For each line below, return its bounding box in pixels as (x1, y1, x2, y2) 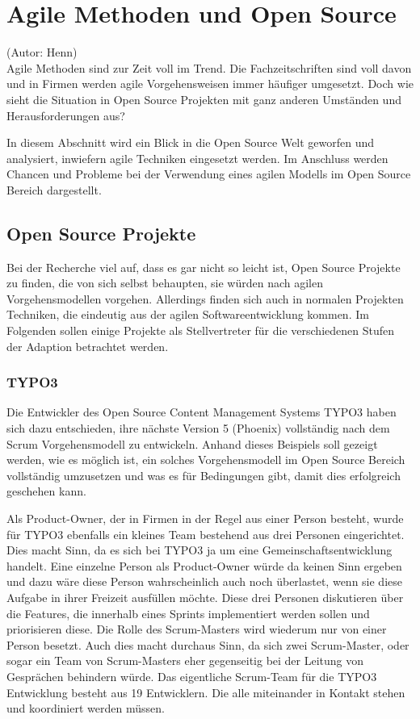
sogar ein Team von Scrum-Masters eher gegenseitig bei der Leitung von (6, 652, 364, 669)
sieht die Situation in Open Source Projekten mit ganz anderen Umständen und (6, 90, 401, 107)
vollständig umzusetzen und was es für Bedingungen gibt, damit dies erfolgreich (6, 466, 401, 483)
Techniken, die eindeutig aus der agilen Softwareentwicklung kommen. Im (6, 306, 369, 323)
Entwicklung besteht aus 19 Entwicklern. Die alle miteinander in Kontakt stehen (6, 683, 405, 700)
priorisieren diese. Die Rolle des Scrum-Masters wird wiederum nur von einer (6, 621, 387, 637)
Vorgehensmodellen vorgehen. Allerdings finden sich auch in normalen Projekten (6, 290, 404, 307)
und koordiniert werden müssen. (6, 700, 165, 717)
